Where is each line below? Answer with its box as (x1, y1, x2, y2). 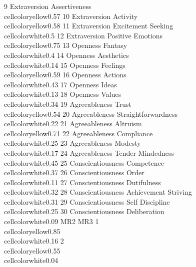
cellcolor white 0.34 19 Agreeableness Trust (4, 98, 131, 109)
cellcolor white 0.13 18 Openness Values (4, 89, 121, 99)
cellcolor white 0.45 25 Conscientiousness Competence (4, 157, 164, 168)
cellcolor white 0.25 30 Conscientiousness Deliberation (4, 206, 164, 217)
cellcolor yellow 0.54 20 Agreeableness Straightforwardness (4, 108, 178, 119)
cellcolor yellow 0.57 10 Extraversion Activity (4, 10, 138, 21)
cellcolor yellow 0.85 (4, 226, 60, 236)
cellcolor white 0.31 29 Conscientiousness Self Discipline (4, 196, 170, 207)
